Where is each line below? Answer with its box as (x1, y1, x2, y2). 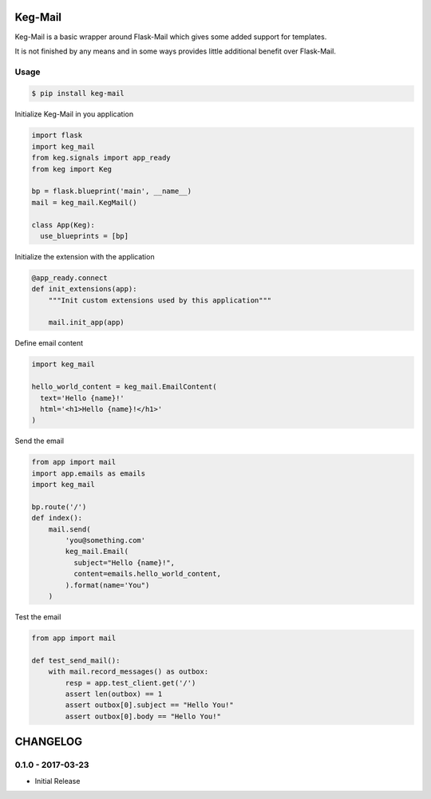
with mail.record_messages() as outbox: (48, 667, 209, 676)
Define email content (14, 338, 84, 348)
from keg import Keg (31, 164, 112, 173)
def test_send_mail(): (31, 655, 121, 665)
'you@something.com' (65, 536, 146, 545)
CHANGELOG (14, 735, 83, 749)
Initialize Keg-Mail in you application (14, 109, 134, 119)
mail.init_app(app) (48, 318, 125, 327)
